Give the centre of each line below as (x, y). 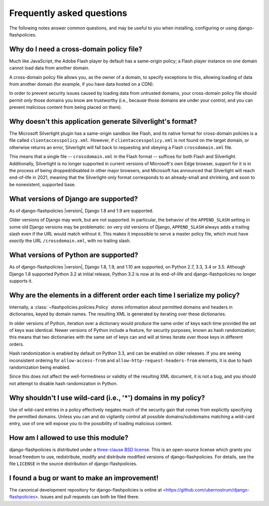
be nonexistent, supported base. (43, 184)
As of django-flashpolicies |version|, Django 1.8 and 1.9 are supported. (81, 211)
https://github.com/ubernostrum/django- (208, 490)
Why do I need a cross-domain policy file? (76, 49)
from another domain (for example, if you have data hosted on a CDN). (82, 84)
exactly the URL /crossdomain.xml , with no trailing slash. (70, 241)
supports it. (21, 281)
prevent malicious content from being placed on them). (66, 107)
